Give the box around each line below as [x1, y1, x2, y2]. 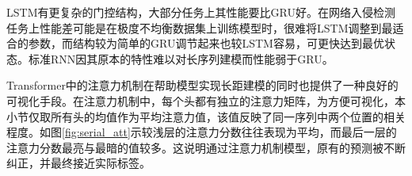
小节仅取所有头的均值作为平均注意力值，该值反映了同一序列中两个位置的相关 [6, 108, 406, 124]
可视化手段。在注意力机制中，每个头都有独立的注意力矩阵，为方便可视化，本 [6, 92, 406, 109]
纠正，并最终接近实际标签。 [6, 155, 151, 171]
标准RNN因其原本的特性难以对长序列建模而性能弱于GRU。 [28, 50, 334, 67]
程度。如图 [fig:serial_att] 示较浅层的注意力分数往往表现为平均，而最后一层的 [6, 124, 397, 140]
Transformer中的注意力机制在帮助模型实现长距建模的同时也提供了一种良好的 [6, 77, 399, 94]
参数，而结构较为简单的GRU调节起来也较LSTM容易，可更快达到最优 [28, 35, 384, 52]
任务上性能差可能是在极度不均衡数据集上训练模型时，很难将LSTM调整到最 [6, 19, 393, 36]
